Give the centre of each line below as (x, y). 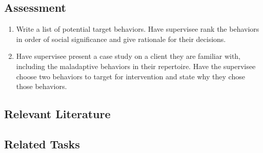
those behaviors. (42, 86)
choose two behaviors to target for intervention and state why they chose (130, 76)
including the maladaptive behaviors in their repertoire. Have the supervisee (136, 66)
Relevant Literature (57, 114)
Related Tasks (42, 144)
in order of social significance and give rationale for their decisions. (121, 39)
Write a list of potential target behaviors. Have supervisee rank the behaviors (138, 29)
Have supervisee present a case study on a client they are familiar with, (128, 56)
